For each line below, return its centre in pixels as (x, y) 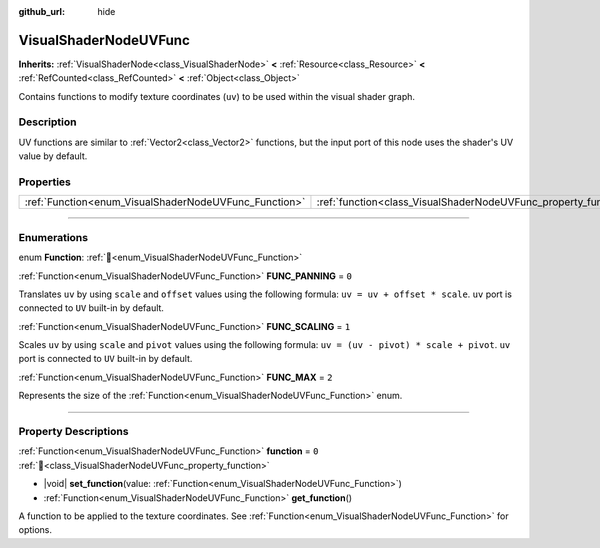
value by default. (53, 156)
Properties (45, 182)
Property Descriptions (73, 431)
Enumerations (53, 237)
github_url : (41, 11)
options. (35, 530)
